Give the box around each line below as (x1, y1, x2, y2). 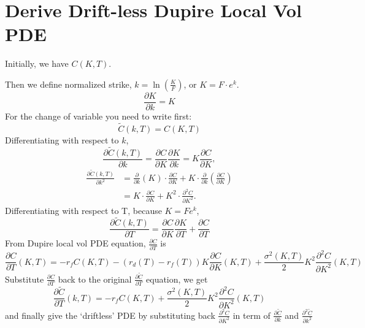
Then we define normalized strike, (5, 77, 132, 90)
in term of (232, 308, 271, 321)
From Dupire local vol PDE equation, (5, 237, 146, 250)
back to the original (58, 272, 132, 285)
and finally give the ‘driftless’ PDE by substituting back (5, 308, 215, 321)
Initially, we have (5, 57, 69, 70)
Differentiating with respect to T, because (5, 204, 162, 216)
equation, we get (146, 272, 208, 285)
